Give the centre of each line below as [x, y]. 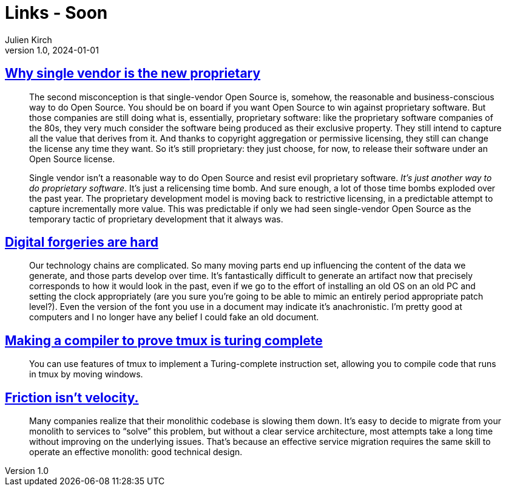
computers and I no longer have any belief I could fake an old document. [174, 317]
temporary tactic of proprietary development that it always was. [156, 219]
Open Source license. [72, 159]
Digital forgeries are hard [82, 242]
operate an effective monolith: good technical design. [136, 452]
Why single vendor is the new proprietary [133, 74]
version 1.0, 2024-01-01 [52, 50]
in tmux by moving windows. [86, 374]
